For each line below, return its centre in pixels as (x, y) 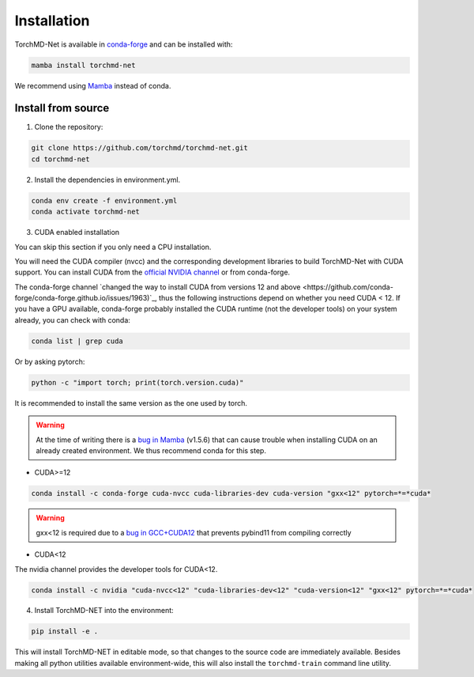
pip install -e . (65, 632)
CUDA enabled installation (77, 233)
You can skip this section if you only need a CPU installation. (113, 247)
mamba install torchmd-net (83, 65)
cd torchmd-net (60, 159)
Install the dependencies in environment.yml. (107, 180)
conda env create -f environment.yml (104, 200)
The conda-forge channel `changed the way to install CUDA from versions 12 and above (158, 287)
